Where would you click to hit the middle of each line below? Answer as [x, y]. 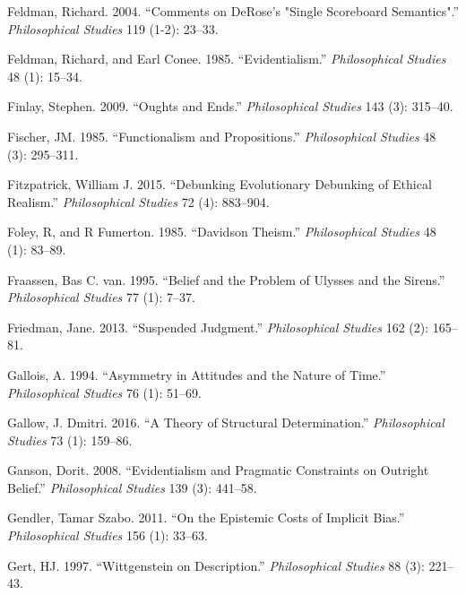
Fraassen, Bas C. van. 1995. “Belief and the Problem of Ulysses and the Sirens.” [226, 279]
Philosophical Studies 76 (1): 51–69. [104, 392]
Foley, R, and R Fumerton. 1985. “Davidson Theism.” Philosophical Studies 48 [222, 232]
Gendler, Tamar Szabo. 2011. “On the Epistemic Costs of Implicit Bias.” [206, 517]
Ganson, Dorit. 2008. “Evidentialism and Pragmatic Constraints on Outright [218, 470]
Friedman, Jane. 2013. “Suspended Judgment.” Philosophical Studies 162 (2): [218, 327]
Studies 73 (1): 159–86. [70, 440]
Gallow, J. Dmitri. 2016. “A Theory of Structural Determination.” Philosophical [226, 423]
